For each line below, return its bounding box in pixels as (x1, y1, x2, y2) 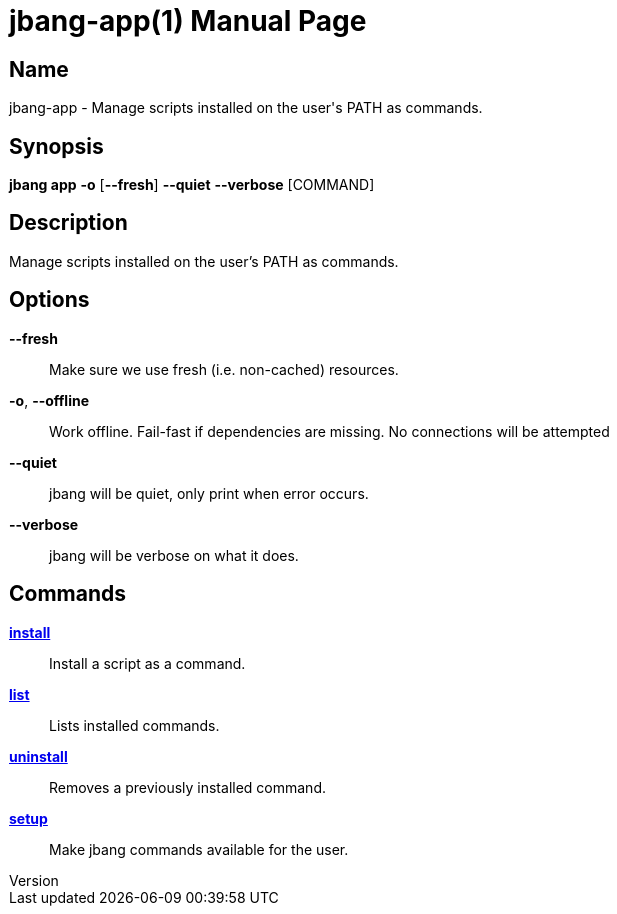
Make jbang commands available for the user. (49, 840, 349, 858)
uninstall (9, 747, 68, 765)
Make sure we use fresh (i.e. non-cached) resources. (49, 360, 399, 378)
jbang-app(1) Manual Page (9, 4, 367, 38)
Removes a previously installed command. (49, 778, 326, 796)
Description (9, 210, 128, 236)
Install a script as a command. (49, 654, 246, 672)
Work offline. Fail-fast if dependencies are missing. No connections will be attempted (49, 422, 610, 440)
